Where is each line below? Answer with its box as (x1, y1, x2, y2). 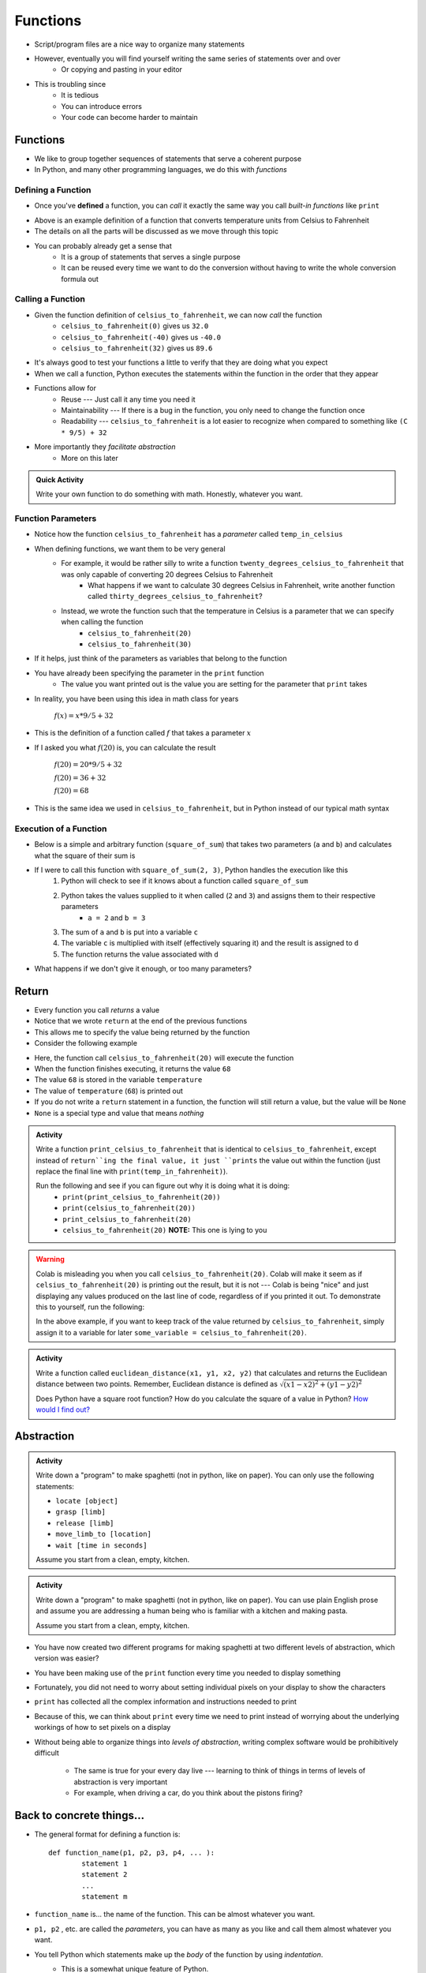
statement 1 (81, 1859, 128, 1868)
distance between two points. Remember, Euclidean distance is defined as (35, 1379, 278, 1388)
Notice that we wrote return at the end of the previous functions (34, 1016, 248, 1026)
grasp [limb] (55, 1507, 106, 1517)
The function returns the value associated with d (61, 949, 219, 959)
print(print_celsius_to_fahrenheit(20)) (62, 1192, 221, 1201)
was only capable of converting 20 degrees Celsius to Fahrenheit (61, 569, 274, 579)
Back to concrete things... (14, 1809, 145, 1822)
